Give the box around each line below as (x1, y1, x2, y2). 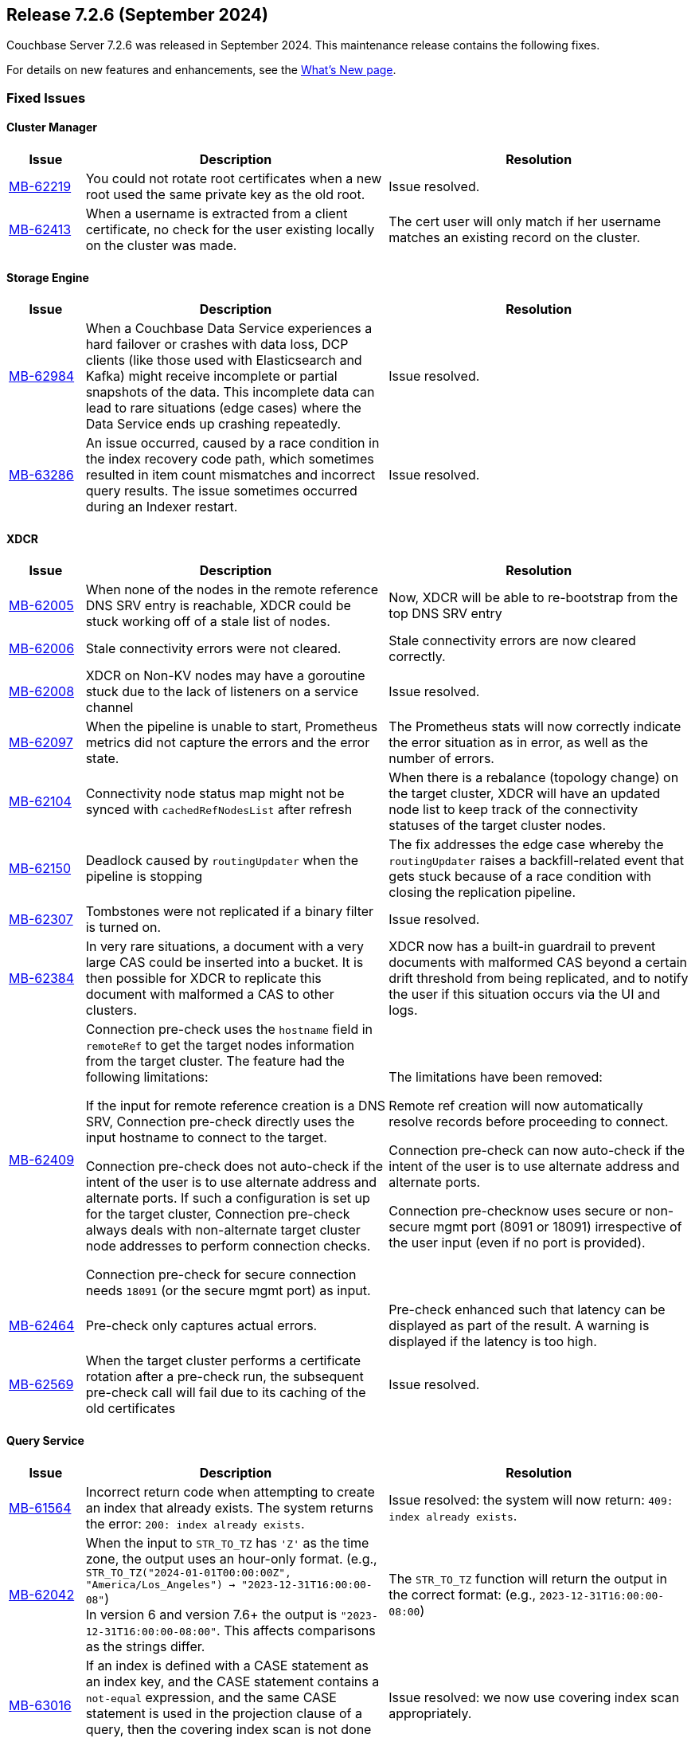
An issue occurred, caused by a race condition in (85, 435, 380, 452)
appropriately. (388, 1705, 472, 1721)
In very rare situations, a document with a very (85, 938, 364, 955)
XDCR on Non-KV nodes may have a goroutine (85, 667, 365, 684)
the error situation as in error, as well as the (388, 734, 649, 751)
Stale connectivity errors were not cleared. (85, 640, 342, 657)
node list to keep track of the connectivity (388, 801, 638, 818)
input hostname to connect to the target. (85, 1129, 327, 1146)
